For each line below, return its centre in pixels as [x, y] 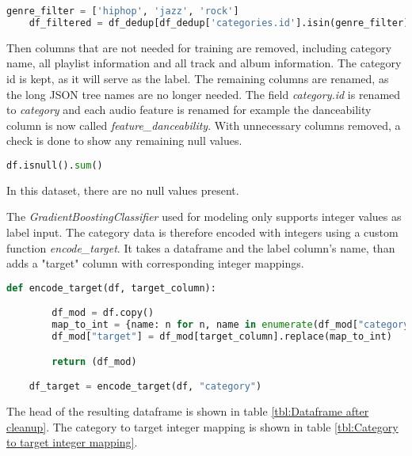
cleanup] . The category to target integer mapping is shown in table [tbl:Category [202, 426]
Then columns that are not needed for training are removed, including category [199, 47]
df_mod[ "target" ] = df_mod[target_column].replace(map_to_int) [222, 337]
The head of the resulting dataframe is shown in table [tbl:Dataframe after [188, 410]
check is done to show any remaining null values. [124, 141]
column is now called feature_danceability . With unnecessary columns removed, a [204, 125]
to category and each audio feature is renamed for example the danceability [189, 110]
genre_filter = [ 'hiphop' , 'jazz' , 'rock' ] [123, 11]
